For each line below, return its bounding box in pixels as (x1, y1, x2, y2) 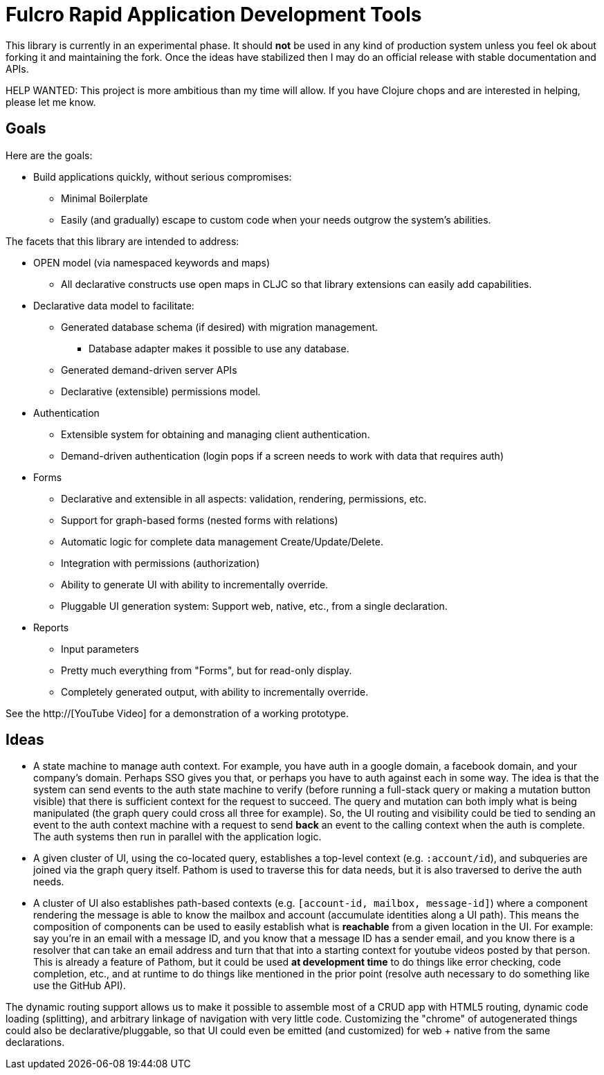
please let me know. (6, 96, 96, 108)
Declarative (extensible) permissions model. (61, 385, 261, 397)
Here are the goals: (6, 149, 93, 161)
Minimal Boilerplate (61, 192, 148, 204)
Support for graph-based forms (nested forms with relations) (61, 514, 338, 526)
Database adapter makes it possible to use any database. (89, 342, 349, 354)
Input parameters (61, 642, 139, 655)
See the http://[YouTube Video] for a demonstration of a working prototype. (6, 707, 349, 719)
